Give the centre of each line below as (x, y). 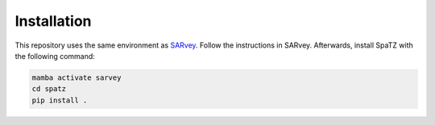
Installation (53, 21)
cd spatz (49, 89)
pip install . (60, 100)
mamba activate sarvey (77, 77)
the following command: (55, 56)
